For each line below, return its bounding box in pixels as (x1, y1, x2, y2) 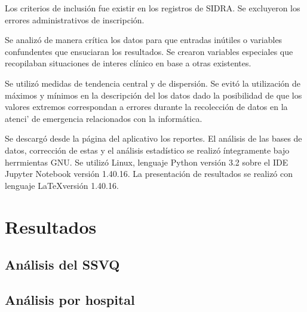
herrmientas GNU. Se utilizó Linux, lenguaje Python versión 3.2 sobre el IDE (5, 155, 288, 168)
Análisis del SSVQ (5, 255, 120, 274)
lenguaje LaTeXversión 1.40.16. (5, 179, 119, 191)
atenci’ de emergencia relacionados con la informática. (5, 112, 202, 124)
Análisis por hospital (5, 290, 135, 308)
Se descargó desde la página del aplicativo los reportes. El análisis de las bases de (5, 132, 302, 145)
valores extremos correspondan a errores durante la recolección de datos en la (5, 100, 288, 113)
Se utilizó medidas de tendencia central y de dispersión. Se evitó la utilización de (5, 77, 300, 89)
